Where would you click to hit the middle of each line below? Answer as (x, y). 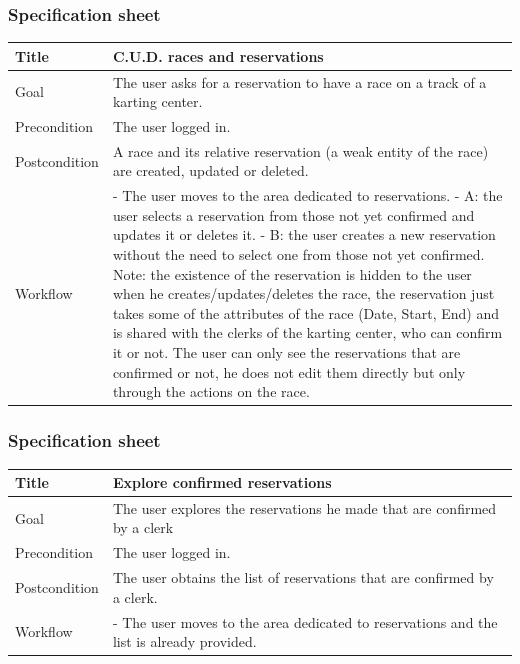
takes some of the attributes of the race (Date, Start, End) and (306, 312)
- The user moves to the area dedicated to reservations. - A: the (307, 195)
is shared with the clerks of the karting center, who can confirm (307, 332)
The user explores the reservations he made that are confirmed (304, 507)
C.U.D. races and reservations (218, 55)
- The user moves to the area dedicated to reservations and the (305, 621)
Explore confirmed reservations (222, 482)
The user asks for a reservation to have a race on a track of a (299, 81)
